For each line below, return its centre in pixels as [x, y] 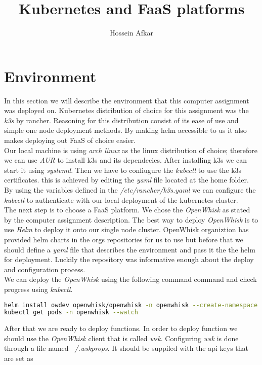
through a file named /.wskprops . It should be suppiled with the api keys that [126, 348]
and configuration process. [45, 269]
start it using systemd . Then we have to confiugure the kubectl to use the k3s [123, 170]
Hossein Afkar [132, 33]
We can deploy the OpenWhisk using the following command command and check [130, 279]
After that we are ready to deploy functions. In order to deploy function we [121, 328]
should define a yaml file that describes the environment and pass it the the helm [130, 249]
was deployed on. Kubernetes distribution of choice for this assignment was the [126, 110]
